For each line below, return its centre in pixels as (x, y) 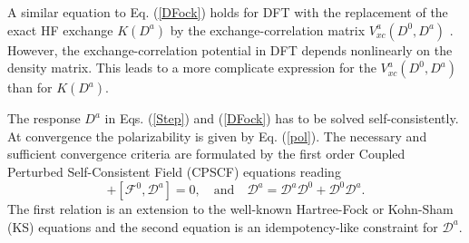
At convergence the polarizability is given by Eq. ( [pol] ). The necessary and (217, 136)
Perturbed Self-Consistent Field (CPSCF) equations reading (174, 171)
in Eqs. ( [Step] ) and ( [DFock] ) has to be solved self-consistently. (282, 118)
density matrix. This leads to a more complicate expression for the (192, 68)
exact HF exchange (60, 29)
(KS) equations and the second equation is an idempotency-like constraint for (223, 226)
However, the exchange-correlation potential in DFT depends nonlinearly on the (230, 49)
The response (44, 118)
